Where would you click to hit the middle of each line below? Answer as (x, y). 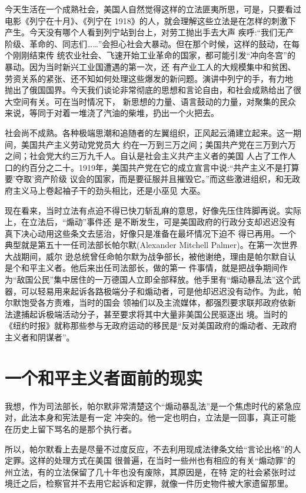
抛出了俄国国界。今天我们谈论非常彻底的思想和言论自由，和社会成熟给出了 (149, 90)
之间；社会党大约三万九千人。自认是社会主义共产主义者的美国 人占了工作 (146, 156)
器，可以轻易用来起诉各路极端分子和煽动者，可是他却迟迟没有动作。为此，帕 (153, 291)
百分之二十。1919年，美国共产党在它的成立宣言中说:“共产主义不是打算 (164, 167)
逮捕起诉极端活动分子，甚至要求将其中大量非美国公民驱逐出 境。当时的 (150, 314)
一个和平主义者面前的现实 (104, 377)
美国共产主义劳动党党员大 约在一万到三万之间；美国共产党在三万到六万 (158, 144)
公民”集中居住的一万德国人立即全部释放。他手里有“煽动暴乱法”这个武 (167, 279)
